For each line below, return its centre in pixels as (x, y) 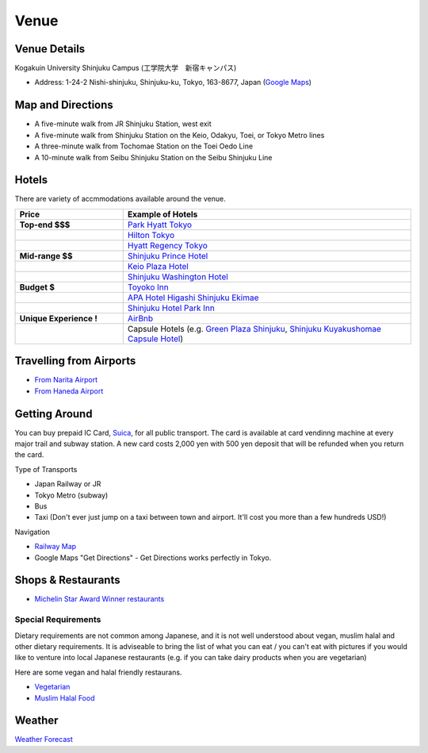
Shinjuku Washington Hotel (178, 276)
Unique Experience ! (59, 318)
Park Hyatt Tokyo (160, 225)
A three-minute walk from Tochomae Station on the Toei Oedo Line (144, 146)
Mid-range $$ (46, 255)
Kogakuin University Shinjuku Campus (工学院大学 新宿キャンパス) (126, 68)
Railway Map (55, 547)
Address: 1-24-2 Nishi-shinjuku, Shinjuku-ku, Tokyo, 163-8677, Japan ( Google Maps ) (173, 83)
